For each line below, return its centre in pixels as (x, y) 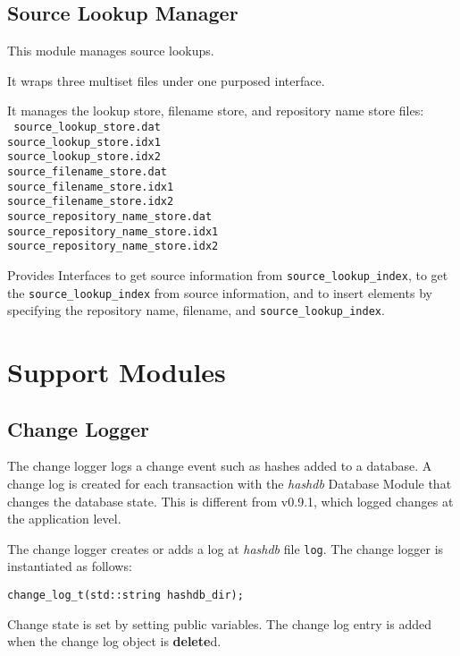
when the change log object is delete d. (114, 641)
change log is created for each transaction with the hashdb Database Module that (230, 484)
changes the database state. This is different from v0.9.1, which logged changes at (230, 501)
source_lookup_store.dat (87, 127)
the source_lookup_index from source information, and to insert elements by (220, 292)
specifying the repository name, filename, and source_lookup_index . (196, 310)
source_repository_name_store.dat (110, 216)
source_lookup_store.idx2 (84, 157)
